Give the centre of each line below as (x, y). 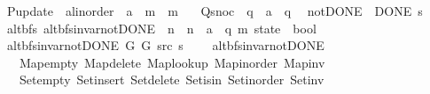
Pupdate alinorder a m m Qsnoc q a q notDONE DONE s (215, 11)
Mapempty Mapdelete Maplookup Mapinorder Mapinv (172, 62)
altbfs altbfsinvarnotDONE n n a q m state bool (161, 28)
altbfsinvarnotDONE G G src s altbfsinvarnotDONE (165, 45)
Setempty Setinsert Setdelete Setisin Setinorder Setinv (172, 80)
